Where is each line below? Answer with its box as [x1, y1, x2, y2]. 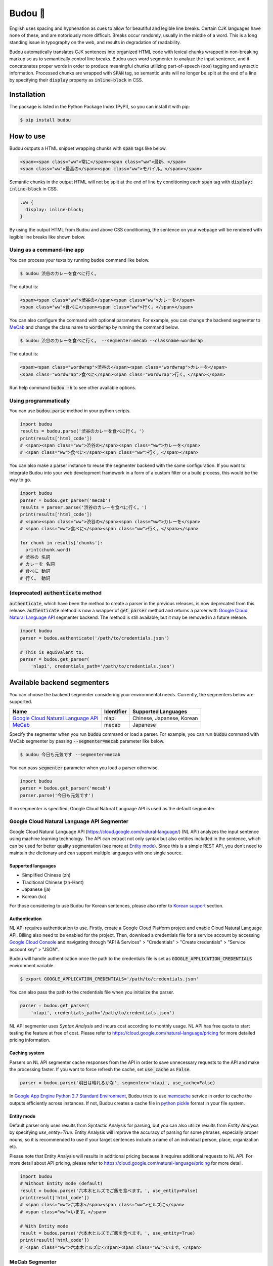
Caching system [9, 1050, 45, 1056]
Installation [9, 90, 45, 99]
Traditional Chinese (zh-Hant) [22, 879, 84, 885]
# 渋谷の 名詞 [20, 554, 51, 560]
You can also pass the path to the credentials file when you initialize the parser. [9, 989, 174, 995]
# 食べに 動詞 [20, 568, 51, 574]
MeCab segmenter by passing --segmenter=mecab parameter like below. [9, 738, 164, 744]
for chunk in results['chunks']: [20, 540, 103, 545]
